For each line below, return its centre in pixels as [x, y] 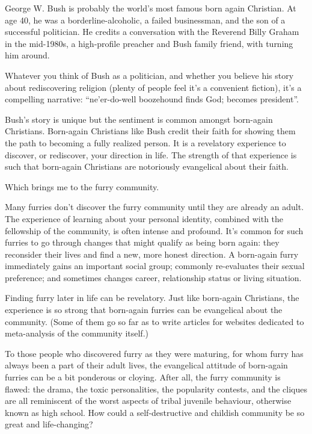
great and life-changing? [49, 424]
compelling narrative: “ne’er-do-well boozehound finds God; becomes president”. [152, 99]
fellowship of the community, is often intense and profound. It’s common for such [154, 230]
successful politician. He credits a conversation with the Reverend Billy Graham [152, 32]
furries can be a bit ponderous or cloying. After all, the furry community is [143, 377]
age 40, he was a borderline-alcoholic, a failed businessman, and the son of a [145, 20]
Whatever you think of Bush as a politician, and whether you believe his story [149, 75]
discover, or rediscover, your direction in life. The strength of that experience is [151, 154]
